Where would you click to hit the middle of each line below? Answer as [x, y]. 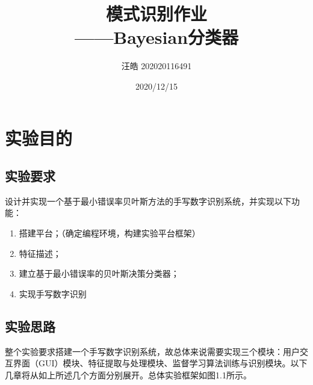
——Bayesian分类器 [156, 37]
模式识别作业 [156, 14]
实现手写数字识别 [53, 293]
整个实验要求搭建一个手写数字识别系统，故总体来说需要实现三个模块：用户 [152, 351]
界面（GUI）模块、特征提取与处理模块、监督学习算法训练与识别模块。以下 [160, 363]
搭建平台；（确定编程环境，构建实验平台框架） [110, 233]
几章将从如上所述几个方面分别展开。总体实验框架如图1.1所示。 [128, 374]
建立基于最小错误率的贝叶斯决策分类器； [99, 273]
